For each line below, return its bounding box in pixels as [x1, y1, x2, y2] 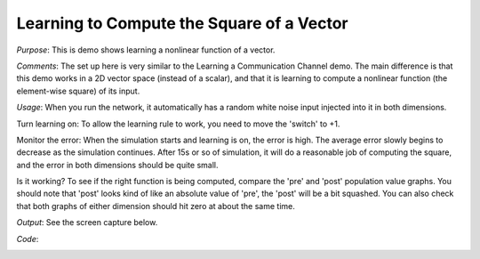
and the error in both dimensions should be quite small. [16, 159, 219, 170]
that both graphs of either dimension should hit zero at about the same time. [16, 200, 295, 211]
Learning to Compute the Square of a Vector [16, 13, 348, 33]
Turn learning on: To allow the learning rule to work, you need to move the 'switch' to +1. [16, 118, 340, 129]
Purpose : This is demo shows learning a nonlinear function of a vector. [16, 45, 276, 55]
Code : [16, 233, 39, 244]
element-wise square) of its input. [16, 85, 140, 96]
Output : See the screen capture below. [16, 217, 158, 228]
